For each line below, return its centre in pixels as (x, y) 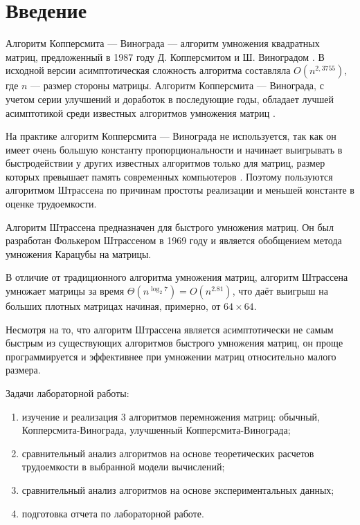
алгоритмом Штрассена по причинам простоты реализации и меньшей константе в (180, 190)
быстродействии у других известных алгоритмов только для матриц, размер (165, 163)
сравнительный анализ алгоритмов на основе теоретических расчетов (168, 453)
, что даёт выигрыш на (280, 291)
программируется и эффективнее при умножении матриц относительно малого (171, 356)
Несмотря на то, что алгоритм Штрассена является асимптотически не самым (170, 329)
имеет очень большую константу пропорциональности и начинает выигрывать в (174, 149)
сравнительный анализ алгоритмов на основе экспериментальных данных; (178, 489)
